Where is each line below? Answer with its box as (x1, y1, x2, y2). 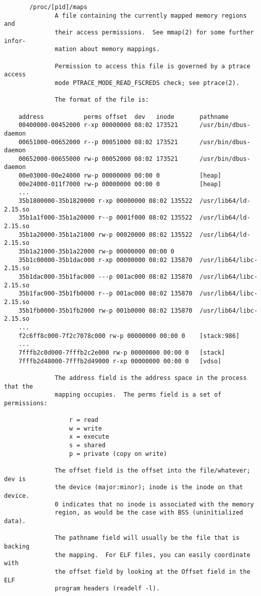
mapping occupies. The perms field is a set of (55, 391, 222, 399)
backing (4, 543, 30, 550)
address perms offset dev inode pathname (18, 113, 229, 120)
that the (4, 382, 33, 390)
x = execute (69, 433, 109, 441)
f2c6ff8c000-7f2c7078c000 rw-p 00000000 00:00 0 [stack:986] (18, 332, 240, 339)
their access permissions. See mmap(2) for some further (55, 28, 254, 36)
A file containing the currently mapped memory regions (55, 12, 247, 19)
